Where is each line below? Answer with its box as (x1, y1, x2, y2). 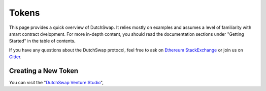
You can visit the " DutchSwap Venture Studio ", (9, 80, 103, 86)
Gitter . (9, 54, 22, 60)
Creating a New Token (9, 67, 78, 75)
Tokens (9, 7, 40, 18)
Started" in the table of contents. (9, 38, 76, 44)
